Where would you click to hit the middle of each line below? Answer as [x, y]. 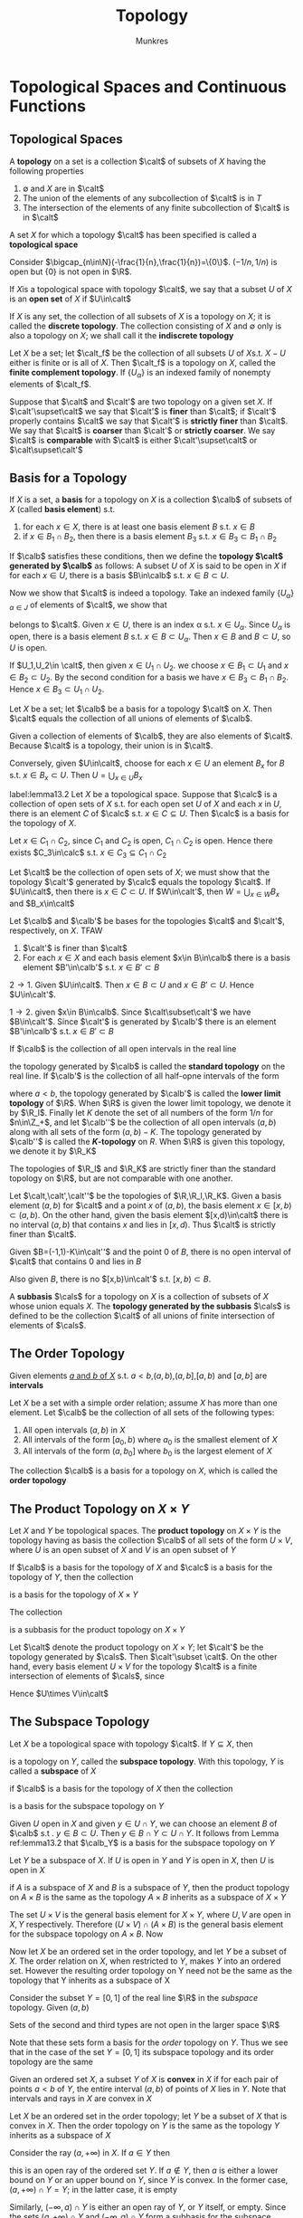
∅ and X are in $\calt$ [63, 188]
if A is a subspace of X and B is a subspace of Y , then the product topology [150, 1887]
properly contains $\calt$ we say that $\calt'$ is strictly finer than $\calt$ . [149, 421]
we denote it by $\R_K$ [53, 1151]
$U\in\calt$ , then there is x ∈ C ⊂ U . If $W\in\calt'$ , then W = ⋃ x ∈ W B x [145, 892]
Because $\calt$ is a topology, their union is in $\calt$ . [111, 745]
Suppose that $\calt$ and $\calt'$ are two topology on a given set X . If [141, 401]
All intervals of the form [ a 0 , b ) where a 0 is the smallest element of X [150, 1440]
